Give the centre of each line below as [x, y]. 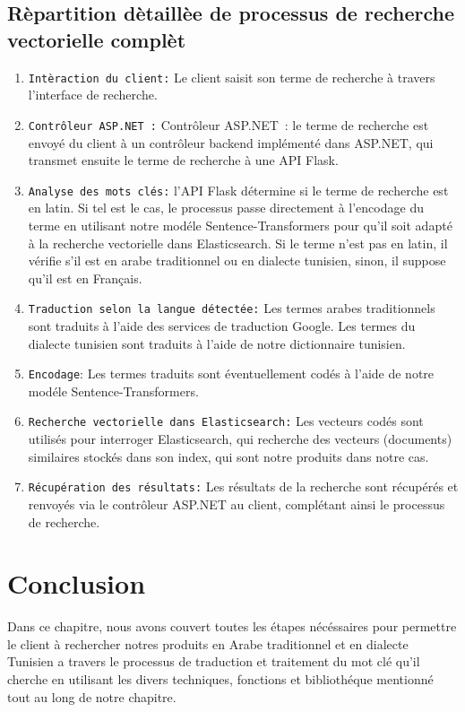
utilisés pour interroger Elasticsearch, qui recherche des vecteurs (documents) [240, 439]
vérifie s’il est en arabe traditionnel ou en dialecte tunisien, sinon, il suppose [237, 260]
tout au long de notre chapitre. [92, 696]
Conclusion [77, 583]
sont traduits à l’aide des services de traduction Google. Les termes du [222, 325]
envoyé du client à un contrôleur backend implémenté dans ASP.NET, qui [231, 142]
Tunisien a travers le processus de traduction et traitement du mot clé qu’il [214, 661]
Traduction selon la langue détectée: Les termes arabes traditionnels [232, 308]
